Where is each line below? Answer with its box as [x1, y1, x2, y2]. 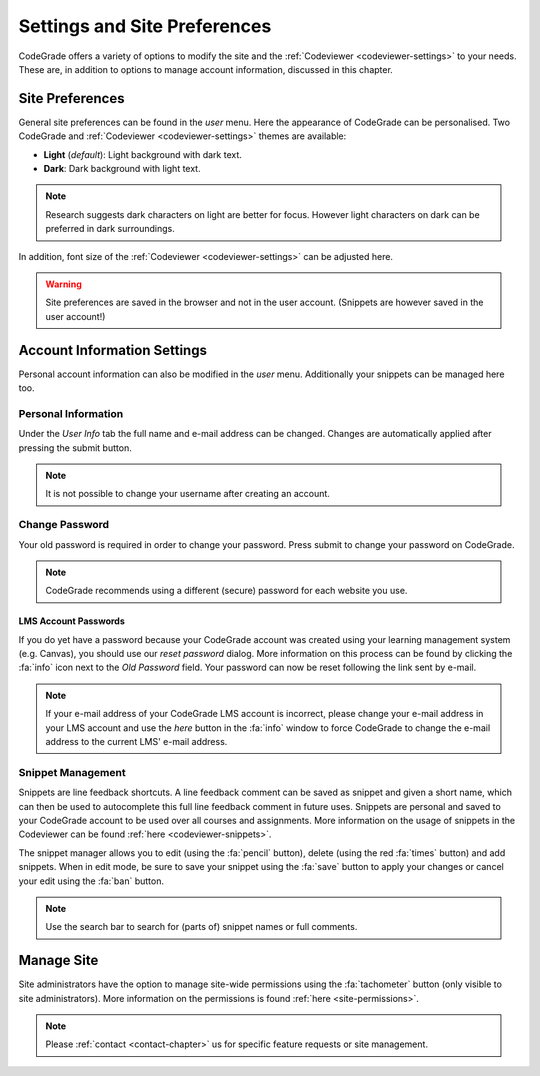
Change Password [18, 518, 110, 532]
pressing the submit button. [18, 441, 132, 454]
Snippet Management [18, 765, 126, 779]
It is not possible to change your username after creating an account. [45, 488, 330, 500]
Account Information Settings [18, 341, 207, 359]
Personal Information [18, 406, 124, 420]
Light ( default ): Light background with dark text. [43, 148, 242, 160]
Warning [45, 278, 82, 290]
